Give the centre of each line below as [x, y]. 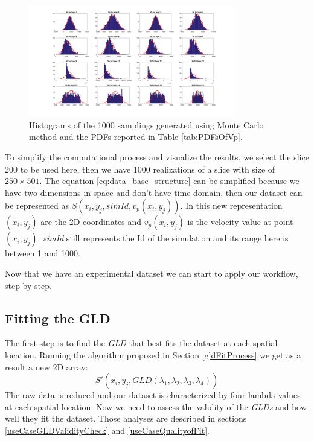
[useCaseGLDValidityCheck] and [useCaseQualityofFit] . [107, 430]
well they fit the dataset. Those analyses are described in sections [126, 418]
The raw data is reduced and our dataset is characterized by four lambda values [153, 395]
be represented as [37, 205]
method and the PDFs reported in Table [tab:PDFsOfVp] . [136, 137]
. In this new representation [231, 205]
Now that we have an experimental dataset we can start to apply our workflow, [152, 273]
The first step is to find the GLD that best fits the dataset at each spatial [141, 343]
